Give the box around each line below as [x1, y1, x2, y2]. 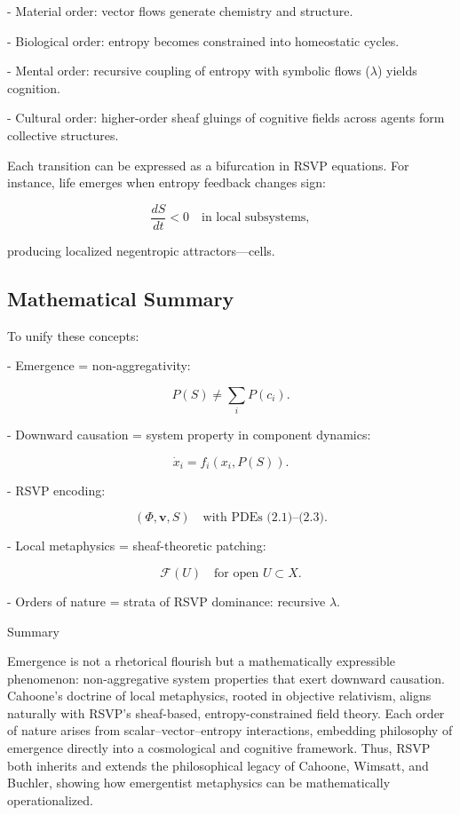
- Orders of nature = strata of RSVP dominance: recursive [7, 591, 326, 610]
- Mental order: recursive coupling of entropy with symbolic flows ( [7, 61, 370, 80]
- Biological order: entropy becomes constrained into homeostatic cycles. [7, 31, 400, 50]
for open [214, 566, 259, 580]
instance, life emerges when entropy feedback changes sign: [7, 173, 326, 192]
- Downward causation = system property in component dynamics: [7, 425, 371, 444]
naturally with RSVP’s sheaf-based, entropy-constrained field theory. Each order [7, 703, 445, 722]
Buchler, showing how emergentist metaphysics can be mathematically [7, 773, 391, 792]
